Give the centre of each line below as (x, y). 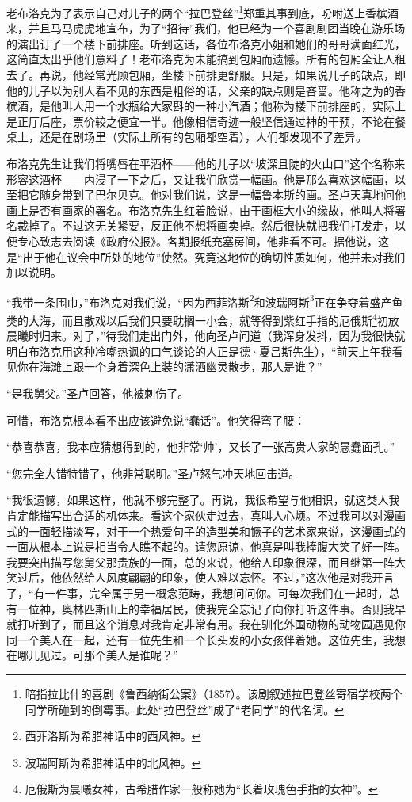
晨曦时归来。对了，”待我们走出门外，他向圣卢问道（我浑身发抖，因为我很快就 (206, 336)
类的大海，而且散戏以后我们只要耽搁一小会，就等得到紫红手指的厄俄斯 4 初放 (203, 319)
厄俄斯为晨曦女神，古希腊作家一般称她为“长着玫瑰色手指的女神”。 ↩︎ (201, 789)
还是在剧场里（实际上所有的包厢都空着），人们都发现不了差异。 (203, 137)
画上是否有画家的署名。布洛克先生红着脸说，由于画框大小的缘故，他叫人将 (200, 210)
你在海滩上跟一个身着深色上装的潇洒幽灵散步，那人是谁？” (170, 367)
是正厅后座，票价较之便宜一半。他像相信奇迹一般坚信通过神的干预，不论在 (200, 121)
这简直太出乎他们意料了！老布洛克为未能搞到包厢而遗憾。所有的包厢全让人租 (206, 59)
